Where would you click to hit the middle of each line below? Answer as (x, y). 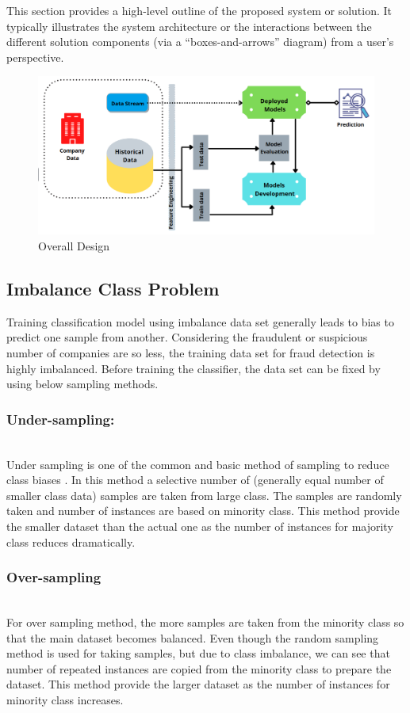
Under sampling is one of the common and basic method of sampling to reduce (198, 464)
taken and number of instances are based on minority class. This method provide (203, 511)
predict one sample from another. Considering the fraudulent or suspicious (187, 337)
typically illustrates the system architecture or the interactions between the (189, 26)
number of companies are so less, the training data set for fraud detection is (191, 352)
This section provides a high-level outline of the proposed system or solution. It (199, 10)
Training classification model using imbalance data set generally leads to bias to (200, 321)
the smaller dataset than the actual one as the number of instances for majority (200, 526)
